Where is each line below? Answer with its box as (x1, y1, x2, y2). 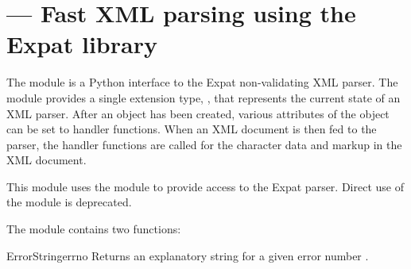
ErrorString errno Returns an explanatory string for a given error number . (6, 247, 369, 263)
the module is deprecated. (6, 194, 132, 210)
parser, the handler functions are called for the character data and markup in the (6, 136, 402, 152)
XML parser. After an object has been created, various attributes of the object (6, 105, 390, 121)
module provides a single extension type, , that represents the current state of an (6, 89, 401, 106)
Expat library (6, 28, 157, 60)
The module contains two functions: (6, 221, 181, 237)
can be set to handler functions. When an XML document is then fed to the (6, 121, 377, 137)
